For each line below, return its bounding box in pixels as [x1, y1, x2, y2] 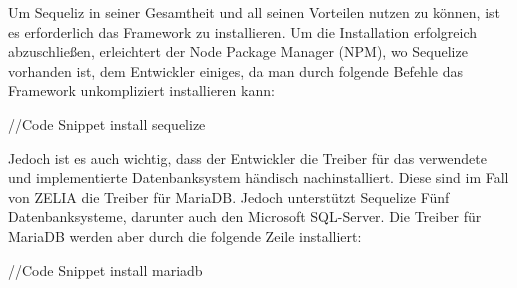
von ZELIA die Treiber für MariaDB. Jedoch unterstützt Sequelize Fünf [8, 186, 450, 207]
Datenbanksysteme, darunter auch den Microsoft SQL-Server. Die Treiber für [8, 206, 482, 227]
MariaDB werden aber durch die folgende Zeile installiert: [8, 225, 362, 246]
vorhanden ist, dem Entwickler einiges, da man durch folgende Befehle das [8, 60, 463, 81]
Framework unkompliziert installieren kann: [8, 80, 275, 101]
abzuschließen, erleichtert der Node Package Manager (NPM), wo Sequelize [8, 41, 468, 62]
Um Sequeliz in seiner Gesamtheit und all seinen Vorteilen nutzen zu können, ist [8, 2, 501, 22]
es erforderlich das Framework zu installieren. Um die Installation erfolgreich [8, 21, 478, 42]
